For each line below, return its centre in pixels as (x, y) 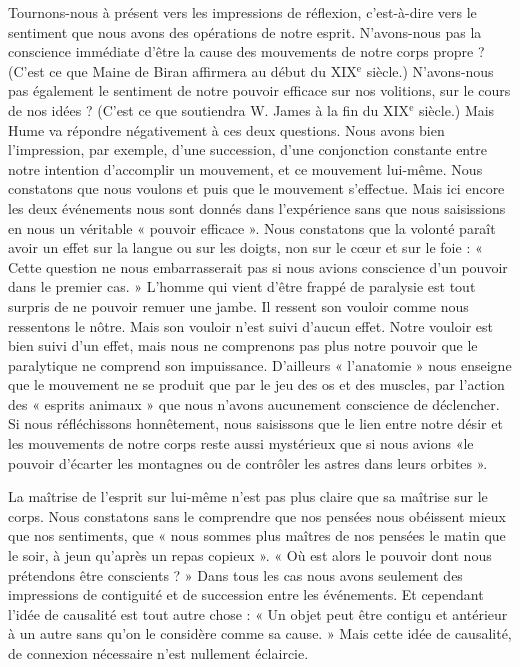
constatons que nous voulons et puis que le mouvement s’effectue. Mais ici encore (256, 188)
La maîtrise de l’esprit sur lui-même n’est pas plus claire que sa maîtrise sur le (248, 496)
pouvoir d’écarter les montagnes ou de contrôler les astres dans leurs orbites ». (248, 462)
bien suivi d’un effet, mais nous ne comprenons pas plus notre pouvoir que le (243, 345)
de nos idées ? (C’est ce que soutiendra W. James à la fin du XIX (209, 109)
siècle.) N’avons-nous (430, 70)
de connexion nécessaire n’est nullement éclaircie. (158, 653)
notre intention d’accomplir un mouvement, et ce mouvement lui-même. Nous (245, 168)
